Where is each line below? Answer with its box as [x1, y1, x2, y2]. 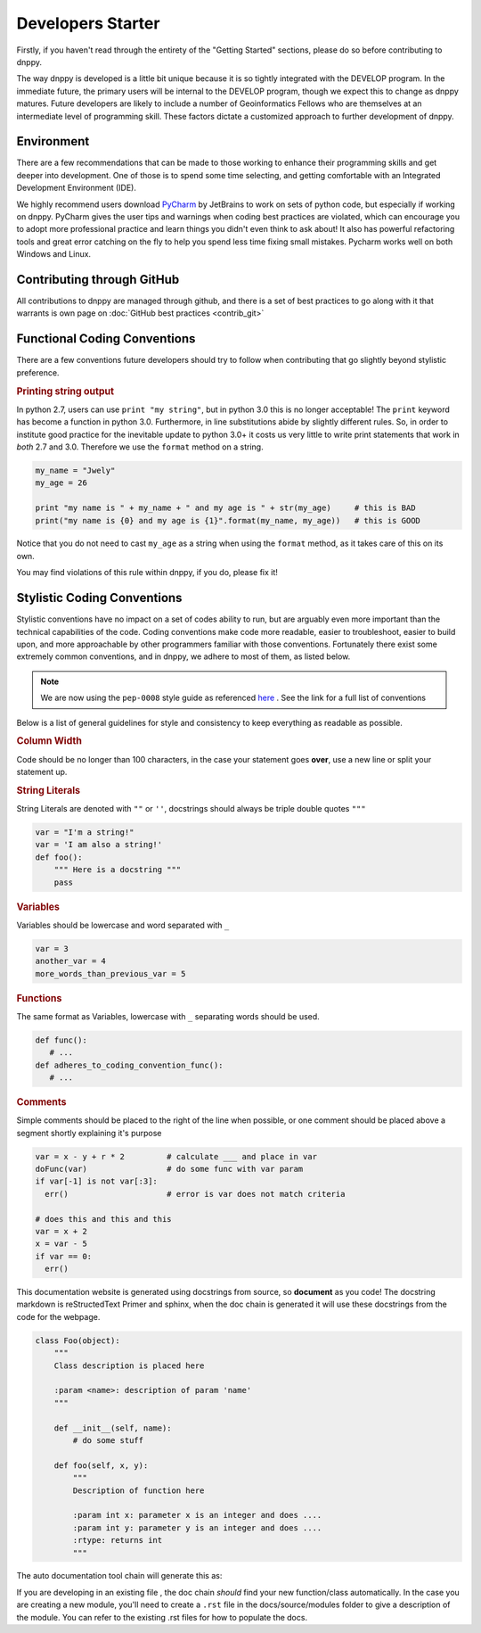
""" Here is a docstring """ [53, 865, 182, 875]
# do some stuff [72, 1435, 144, 1445]
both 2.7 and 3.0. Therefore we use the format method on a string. [16, 441, 264, 452]
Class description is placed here [53, 1360, 205, 1371]
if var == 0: [35, 1251, 93, 1261]
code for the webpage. [16, 1311, 101, 1322]
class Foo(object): [35, 1335, 120, 1346]
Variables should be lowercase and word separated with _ [16, 920, 230, 930]
